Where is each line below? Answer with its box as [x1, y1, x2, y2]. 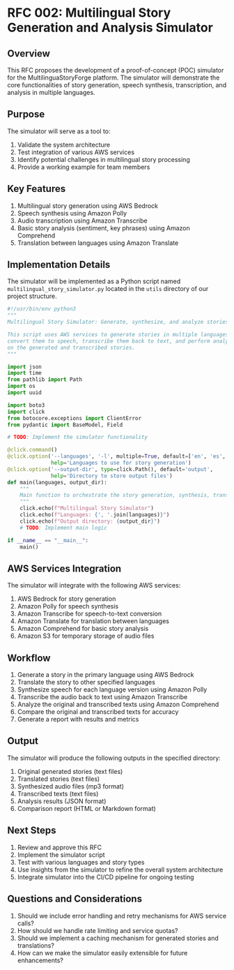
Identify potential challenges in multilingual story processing [17, 155, 190, 163]
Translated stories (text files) [17, 775, 100, 783]
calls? [17, 919, 35, 927]
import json [7, 363, 42, 371]
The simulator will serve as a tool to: [7, 127, 111, 135]
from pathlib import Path [7, 376, 82, 383]
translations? [17, 941, 54, 950]
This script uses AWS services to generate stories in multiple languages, [7, 331, 232, 338]
